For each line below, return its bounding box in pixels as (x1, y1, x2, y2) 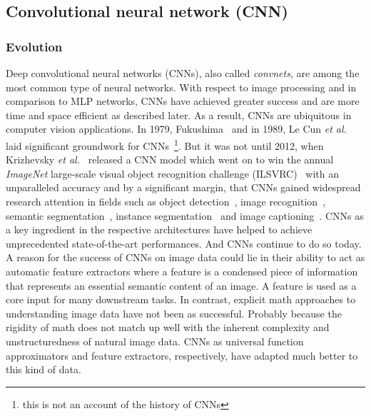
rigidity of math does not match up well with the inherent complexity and (6, 320, 330, 335)
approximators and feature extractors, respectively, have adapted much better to (6, 347, 358, 362)
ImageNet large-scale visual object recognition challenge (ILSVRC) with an (6, 166, 339, 181)
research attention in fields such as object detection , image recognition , (6, 194, 326, 208)
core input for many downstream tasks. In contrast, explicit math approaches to (6, 292, 356, 307)
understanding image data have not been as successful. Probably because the (6, 305, 342, 320)
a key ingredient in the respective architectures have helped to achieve (6, 222, 312, 237)
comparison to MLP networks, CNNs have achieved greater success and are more (6, 93, 360, 108)
